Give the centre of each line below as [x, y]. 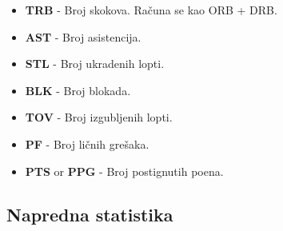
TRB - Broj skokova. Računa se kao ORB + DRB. [151, 10]
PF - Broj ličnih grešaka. [87, 143]
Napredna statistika [90, 214]
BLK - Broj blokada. [78, 90]
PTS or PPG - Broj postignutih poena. [124, 171]
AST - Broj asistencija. [83, 36]
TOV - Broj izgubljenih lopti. [99, 117]
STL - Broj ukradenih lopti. [95, 64]
